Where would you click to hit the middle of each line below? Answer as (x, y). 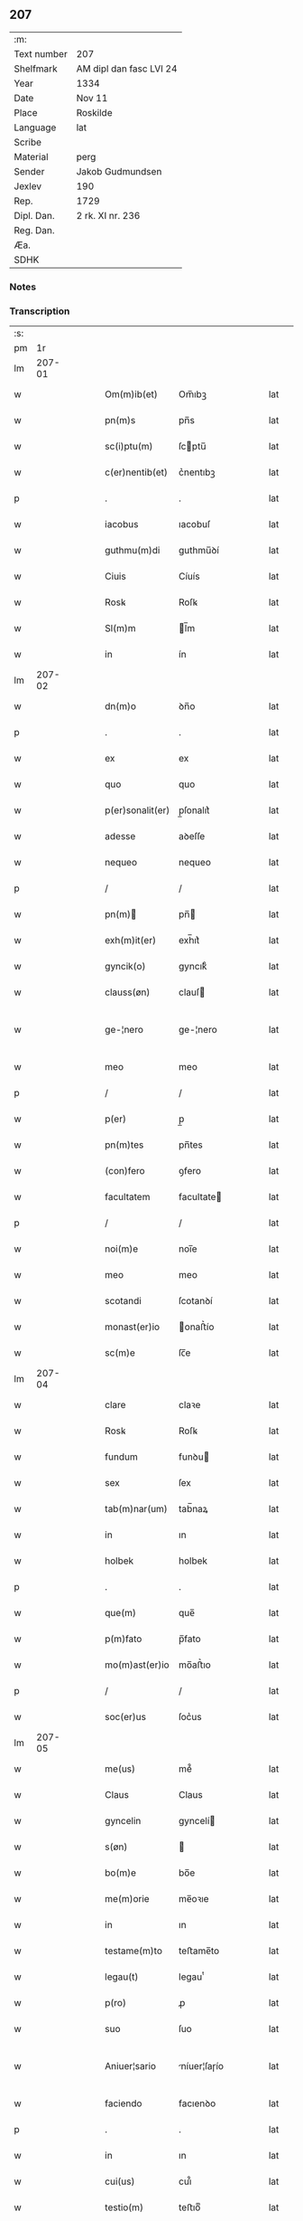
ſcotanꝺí (196, 1301)
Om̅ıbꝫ (193, 394)
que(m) (121, 1613)
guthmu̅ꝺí (199, 551)
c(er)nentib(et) (137, 472)
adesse (120, 836)
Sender (29, 171)
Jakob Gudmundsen (119, 171)
